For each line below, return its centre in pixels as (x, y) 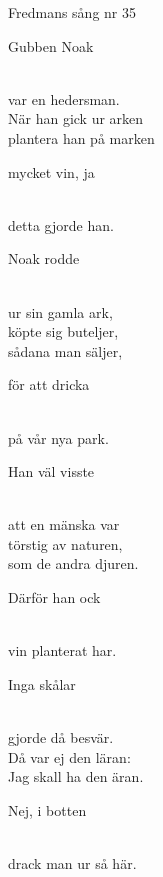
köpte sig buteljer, (63, 331)
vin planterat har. (62, 650)
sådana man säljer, (65, 350)
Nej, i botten (47, 809)
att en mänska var (64, 524)
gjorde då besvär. (61, 737)
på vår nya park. (58, 437)
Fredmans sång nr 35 (72, 12)
